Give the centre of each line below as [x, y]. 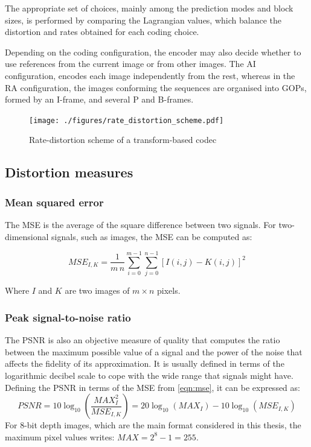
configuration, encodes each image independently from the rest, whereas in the [150, 75]
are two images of [97, 290]
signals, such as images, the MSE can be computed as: [152, 236]
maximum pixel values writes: [60, 436]
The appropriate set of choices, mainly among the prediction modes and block [149, 8]
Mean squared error [54, 202]
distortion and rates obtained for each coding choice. [102, 32]
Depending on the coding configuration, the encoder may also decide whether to [153, 52]
